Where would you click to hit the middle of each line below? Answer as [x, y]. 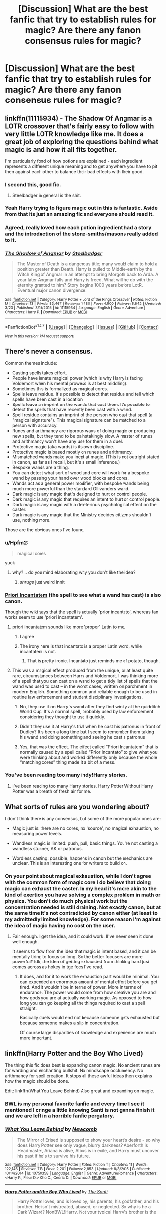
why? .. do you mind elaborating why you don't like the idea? [74, 572]
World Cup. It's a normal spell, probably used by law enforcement [86, 711]
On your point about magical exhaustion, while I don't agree [78, 876]
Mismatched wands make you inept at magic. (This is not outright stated [86, 457]
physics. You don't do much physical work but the [66, 901]
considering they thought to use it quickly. [62, 717]
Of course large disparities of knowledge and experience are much [88, 1032]
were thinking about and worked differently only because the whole [88, 757]
